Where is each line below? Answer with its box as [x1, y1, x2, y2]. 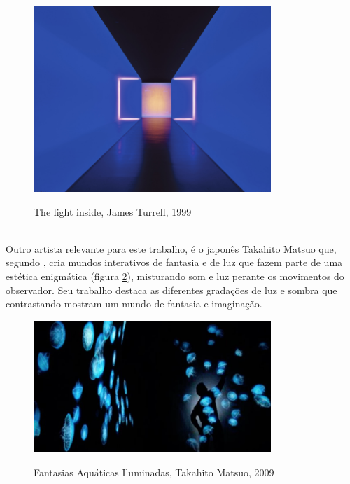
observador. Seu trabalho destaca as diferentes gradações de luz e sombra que [6, 282, 337, 297]
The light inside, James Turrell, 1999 [34, 204, 192, 219]
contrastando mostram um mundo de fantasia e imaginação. [6, 296, 262, 311]
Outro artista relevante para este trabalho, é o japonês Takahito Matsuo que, [6, 241, 337, 256]
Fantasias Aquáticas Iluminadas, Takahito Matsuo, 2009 [34, 464, 274, 479]
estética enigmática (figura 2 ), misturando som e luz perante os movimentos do [6, 268, 344, 283]
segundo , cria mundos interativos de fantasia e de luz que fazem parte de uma [6, 255, 343, 270]
